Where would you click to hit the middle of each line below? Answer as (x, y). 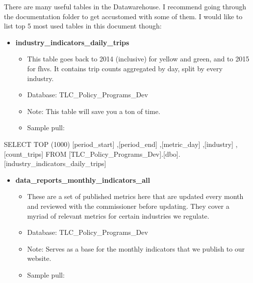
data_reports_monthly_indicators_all (83, 180)
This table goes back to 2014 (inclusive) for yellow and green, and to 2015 (138, 59)
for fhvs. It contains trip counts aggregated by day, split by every (125, 68)
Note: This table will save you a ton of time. (94, 111)
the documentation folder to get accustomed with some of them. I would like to (123, 16)
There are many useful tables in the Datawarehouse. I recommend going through (125, 6)
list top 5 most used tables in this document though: (83, 26)
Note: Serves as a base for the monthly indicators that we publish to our (136, 248)
